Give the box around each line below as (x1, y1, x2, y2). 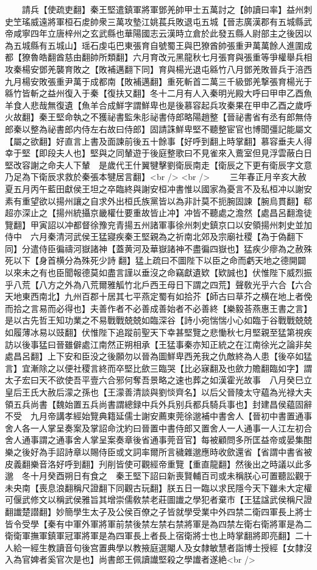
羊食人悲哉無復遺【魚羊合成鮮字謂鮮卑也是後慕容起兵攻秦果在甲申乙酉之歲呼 (5, 98, 312, 111)
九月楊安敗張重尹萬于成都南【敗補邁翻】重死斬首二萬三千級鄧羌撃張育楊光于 (5, 74, 312, 87)
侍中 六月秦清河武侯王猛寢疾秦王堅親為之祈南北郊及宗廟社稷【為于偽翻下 (5, 230, 304, 243)
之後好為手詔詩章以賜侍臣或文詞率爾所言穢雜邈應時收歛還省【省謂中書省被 (13, 445, 312, 458)
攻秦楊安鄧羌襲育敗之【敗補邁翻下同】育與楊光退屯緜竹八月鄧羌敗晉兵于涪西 (5, 62, 312, 75)
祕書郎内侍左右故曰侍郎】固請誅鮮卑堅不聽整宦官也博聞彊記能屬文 (47, 122, 312, 135)
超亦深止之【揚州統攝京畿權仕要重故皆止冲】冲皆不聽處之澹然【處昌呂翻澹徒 (5, 206, 312, 219)
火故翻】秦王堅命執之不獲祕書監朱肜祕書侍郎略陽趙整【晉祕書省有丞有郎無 (5, 110, 304, 123)
